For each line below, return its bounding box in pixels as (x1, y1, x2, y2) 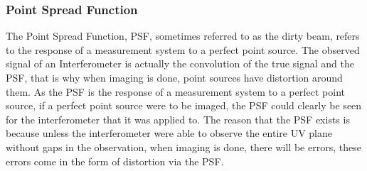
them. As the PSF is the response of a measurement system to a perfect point (6, 84, 345, 99)
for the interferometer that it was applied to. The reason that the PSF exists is (6, 111, 350, 126)
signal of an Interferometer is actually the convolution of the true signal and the (6, 56, 355, 71)
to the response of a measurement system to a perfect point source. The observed (6, 42, 360, 57)
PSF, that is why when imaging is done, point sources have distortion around (6, 70, 343, 84)
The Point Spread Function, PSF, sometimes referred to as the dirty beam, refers (6, 28, 360, 43)
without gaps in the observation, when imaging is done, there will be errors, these (6, 139, 361, 154)
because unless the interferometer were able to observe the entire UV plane (6, 126, 332, 140)
